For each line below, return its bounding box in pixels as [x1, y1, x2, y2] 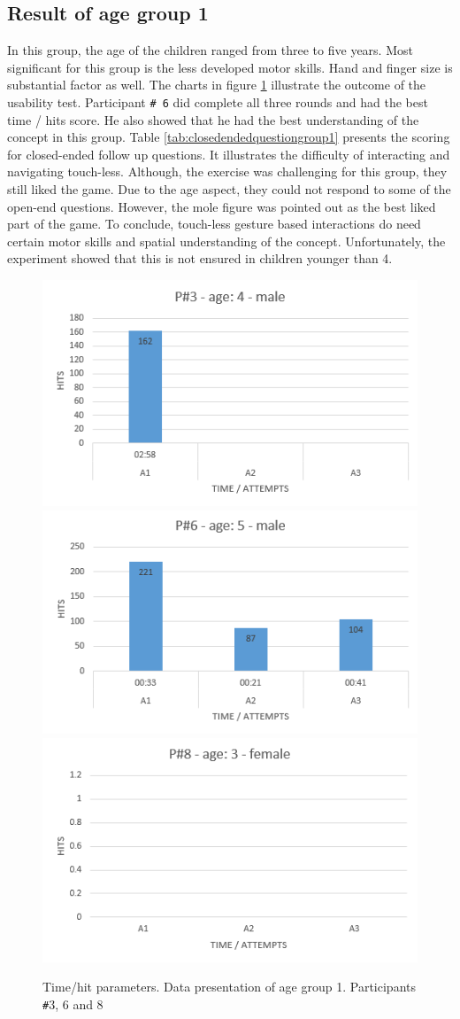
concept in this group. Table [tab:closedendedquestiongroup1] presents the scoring [7, 128, 450, 146]
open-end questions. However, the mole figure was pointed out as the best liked [7, 197, 436, 215]
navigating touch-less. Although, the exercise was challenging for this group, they [7, 162, 448, 181]
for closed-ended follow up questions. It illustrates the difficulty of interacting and [7, 144, 450, 163]
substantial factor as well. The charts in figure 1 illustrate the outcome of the [7, 75, 426, 94]
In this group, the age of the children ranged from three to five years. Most [7, 41, 413, 59]
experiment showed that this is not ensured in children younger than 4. [7, 249, 393, 268]
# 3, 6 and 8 [42, 994, 103, 1013]
